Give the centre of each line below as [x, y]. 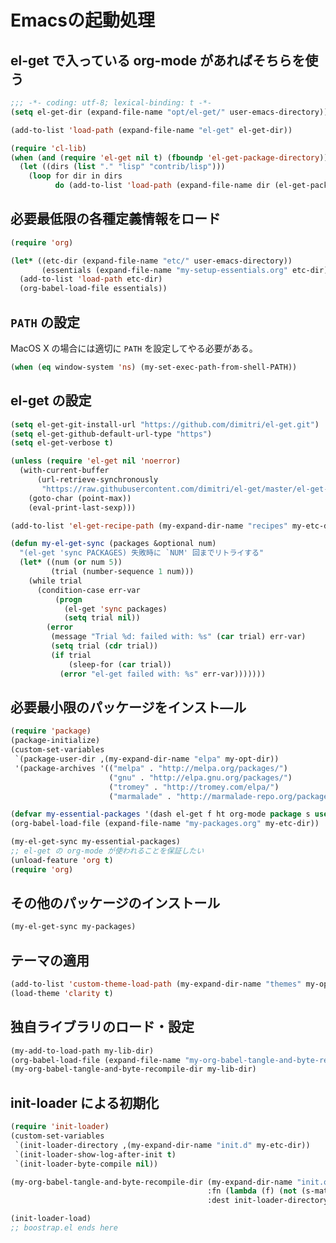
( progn [68, 599]
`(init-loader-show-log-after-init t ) [95, 1154]
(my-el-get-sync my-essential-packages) [96, 842]
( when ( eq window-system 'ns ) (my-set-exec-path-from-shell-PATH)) [154, 367]
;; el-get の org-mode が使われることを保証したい [107, 851]
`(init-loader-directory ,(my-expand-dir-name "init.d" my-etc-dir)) [162, 1145]
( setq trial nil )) [102, 618]
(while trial [55, 581]
